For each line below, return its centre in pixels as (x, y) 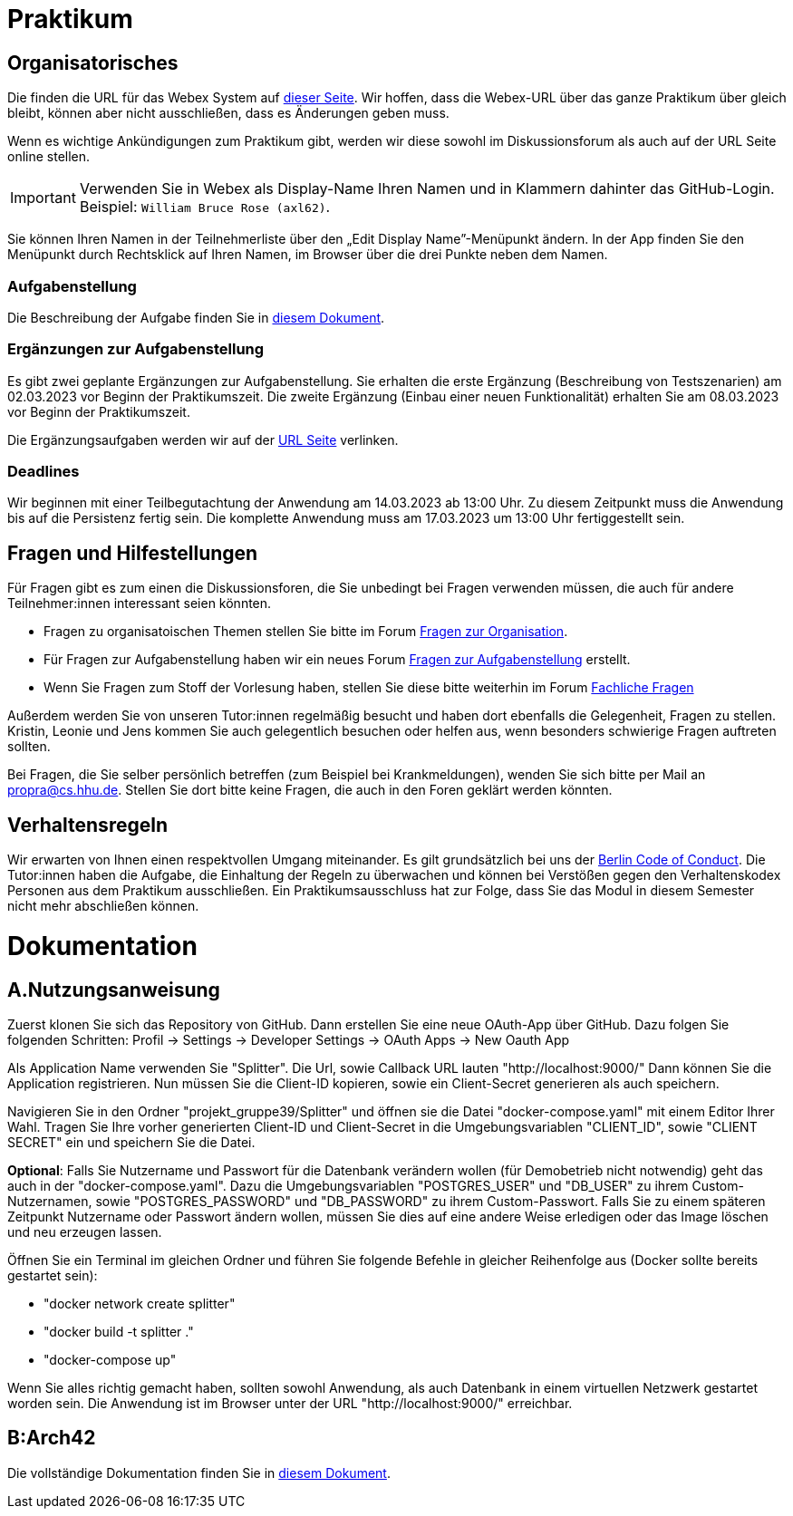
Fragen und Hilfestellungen (133, 553)
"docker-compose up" (110, 1360)
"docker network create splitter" (140, 1304)
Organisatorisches (93, 63)
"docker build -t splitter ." (119, 1332)
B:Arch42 (52, 1438)
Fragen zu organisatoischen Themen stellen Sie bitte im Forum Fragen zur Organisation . (306, 632)
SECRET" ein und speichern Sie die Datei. (131, 1143)
